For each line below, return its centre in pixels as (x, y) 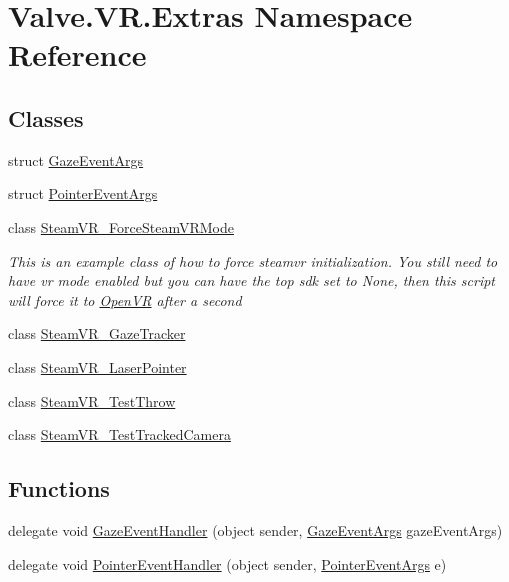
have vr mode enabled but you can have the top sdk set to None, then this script (252, 280)
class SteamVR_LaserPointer (97, 366)
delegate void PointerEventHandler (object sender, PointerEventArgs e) (227, 563)
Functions (59, 488)
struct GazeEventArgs (76, 159)
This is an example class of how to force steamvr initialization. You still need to (253, 260)
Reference (77, 54)
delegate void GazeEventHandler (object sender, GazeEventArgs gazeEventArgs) (255, 529)
